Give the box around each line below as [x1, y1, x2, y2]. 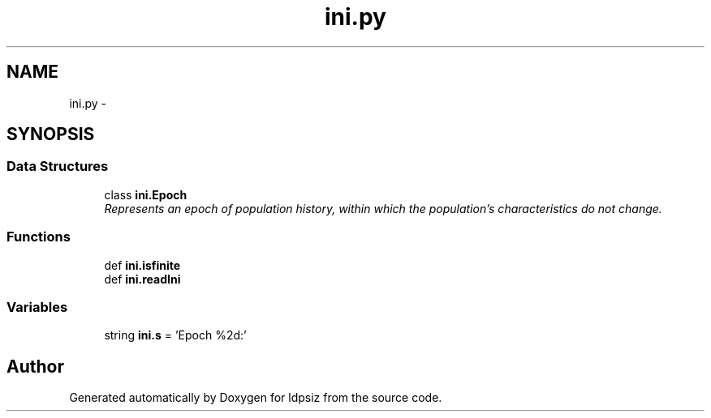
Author [6, 356, 64, 377]
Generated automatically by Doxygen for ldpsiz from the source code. [69, 390, 442, 405]
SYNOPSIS [6, 124, 95, 145]
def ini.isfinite [104, 258, 181, 272]
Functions [6, 228, 71, 245]
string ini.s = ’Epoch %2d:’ [104, 328, 247, 343]
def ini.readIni [104, 271, 181, 286]
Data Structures [6, 158, 109, 175]
